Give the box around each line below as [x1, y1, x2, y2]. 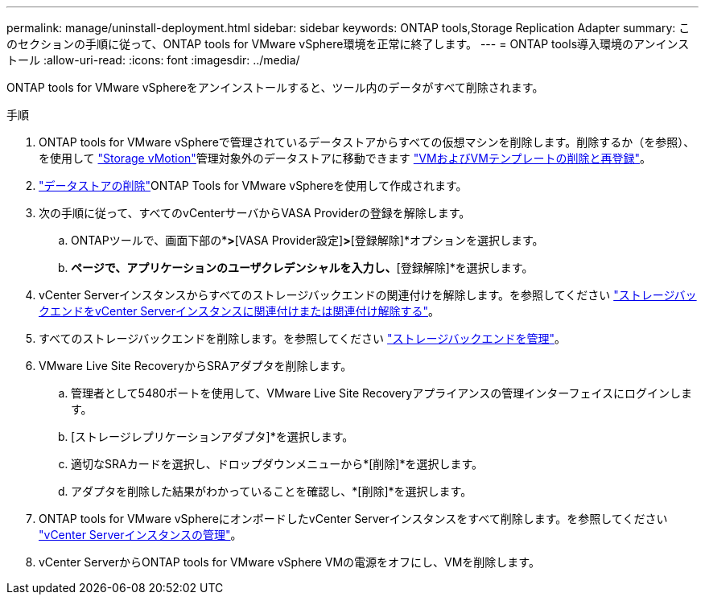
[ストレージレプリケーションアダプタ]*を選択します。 [71, 430, 354, 443]
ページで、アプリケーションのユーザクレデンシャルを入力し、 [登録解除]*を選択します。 [71, 261, 534, 274]
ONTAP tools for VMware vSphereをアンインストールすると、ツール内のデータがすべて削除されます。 [6, 80, 544, 94]
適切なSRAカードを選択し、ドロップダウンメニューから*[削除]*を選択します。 [71, 457, 484, 471]
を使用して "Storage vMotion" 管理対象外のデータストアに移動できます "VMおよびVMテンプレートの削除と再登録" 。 [39, 151, 651, 165]
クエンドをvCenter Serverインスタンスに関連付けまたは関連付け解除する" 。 [39, 304, 439, 318]
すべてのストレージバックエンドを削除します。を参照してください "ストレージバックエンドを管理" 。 [39, 331, 566, 345]
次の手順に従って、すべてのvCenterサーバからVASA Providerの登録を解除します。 [39, 206, 471, 220]
